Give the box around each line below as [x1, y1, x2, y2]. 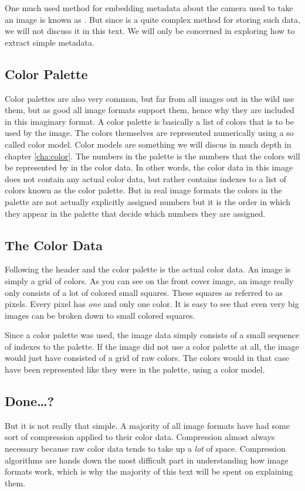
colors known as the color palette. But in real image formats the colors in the [5, 184, 282, 196]
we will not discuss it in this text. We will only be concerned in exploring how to [5, 25, 295, 37]
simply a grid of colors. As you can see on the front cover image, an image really [5, 274, 294, 287]
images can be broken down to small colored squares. [5, 309, 195, 321]
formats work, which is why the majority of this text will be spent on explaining [5, 465, 293, 478]
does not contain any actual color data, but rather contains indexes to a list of [5, 172, 286, 185]
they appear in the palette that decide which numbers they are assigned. [5, 207, 266, 219]
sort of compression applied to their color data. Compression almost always [5, 431, 275, 443]
